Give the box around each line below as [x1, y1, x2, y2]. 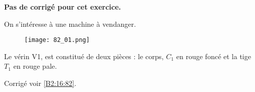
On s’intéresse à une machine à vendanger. [4, 18, 136, 29]
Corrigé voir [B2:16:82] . [4, 78, 77, 88]
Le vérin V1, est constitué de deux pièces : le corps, [4, 51, 164, 61]
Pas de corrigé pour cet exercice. [4, 2, 121, 12]
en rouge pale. [13, 61, 57, 71]
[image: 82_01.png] [24, 36, 90, 44]
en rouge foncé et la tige [176, 51, 251, 61]
